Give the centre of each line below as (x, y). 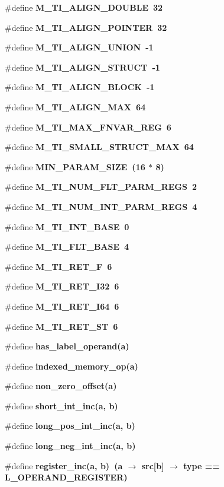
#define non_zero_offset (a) (61, 386)
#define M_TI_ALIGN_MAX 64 (75, 106)
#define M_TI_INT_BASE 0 (67, 226)
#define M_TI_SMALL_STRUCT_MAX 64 (99, 147)
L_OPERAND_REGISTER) (66, 477)
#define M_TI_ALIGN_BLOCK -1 (80, 87)
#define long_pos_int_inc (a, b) (70, 426)
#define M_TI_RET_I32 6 (62, 286)
